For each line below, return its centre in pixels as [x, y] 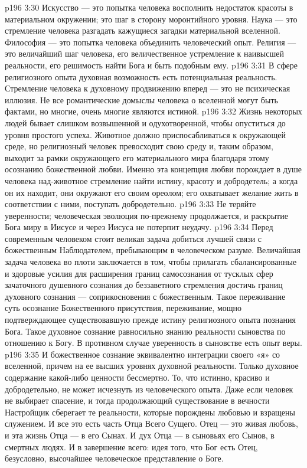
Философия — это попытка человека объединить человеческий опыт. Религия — [151, 42]
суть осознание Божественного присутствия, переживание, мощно [123, 308]
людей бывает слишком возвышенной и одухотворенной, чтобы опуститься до [145, 122]
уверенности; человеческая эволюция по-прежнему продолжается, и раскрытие [146, 215]
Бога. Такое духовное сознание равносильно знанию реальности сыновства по [145, 331]
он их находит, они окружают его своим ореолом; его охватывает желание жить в [152, 192]
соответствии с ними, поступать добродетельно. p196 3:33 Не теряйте [130, 204]
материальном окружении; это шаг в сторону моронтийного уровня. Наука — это [151, 19]
